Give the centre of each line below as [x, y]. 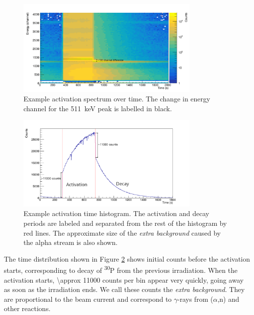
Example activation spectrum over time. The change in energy [117, 99]
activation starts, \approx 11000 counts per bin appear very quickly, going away [124, 279]
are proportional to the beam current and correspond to [88, 299]
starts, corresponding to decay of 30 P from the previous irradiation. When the [121, 269]
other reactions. [27, 308]
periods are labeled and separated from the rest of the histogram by [125, 223]
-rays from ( [195, 299]
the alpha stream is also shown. [71, 242]
